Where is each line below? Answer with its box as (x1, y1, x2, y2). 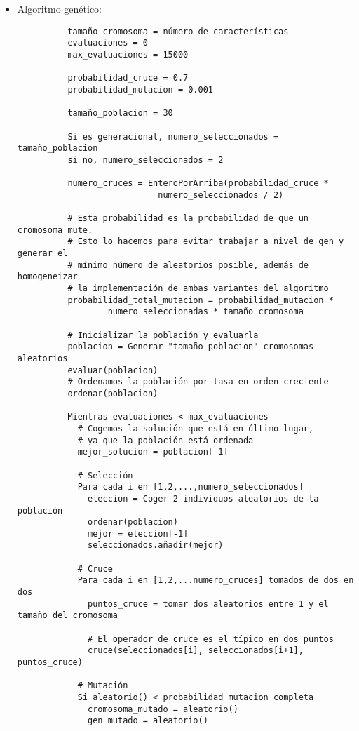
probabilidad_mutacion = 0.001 (67, 84, 213, 95)
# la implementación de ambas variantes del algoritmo (67, 283, 329, 294)
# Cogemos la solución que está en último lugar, (77, 423, 314, 434)
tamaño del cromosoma (17, 610, 118, 621)
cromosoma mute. (17, 224, 93, 235)
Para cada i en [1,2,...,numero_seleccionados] (77, 482, 304, 492)
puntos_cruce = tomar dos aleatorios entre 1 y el (88, 598, 329, 609)
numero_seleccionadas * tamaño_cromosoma (107, 307, 304, 317)
